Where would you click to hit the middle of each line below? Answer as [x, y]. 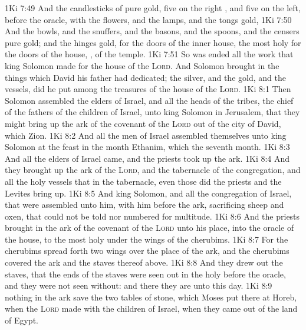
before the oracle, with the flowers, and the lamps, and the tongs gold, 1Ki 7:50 [148, 19]
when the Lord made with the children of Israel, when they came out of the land [151, 308]
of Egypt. [22, 320]
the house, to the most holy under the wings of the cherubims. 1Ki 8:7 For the [147, 239]
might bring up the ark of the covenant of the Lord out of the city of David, [143, 123]
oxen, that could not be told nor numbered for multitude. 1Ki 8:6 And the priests [152, 216]
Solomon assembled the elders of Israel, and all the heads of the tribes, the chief [149, 100]
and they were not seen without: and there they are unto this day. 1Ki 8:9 [139, 285]
